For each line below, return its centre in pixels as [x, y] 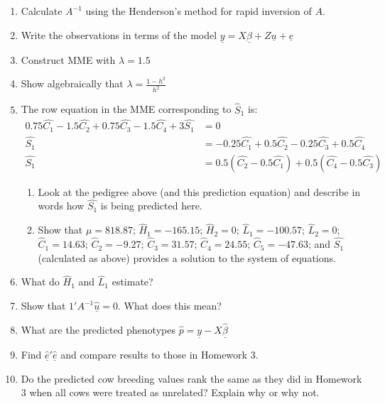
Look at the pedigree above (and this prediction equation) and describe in [199, 191]
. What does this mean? [169, 306]
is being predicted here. [151, 206]
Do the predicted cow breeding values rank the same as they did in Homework [191, 378]
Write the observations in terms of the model [119, 34]
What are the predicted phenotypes [98, 329]
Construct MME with [68, 59]
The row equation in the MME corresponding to [126, 109]
